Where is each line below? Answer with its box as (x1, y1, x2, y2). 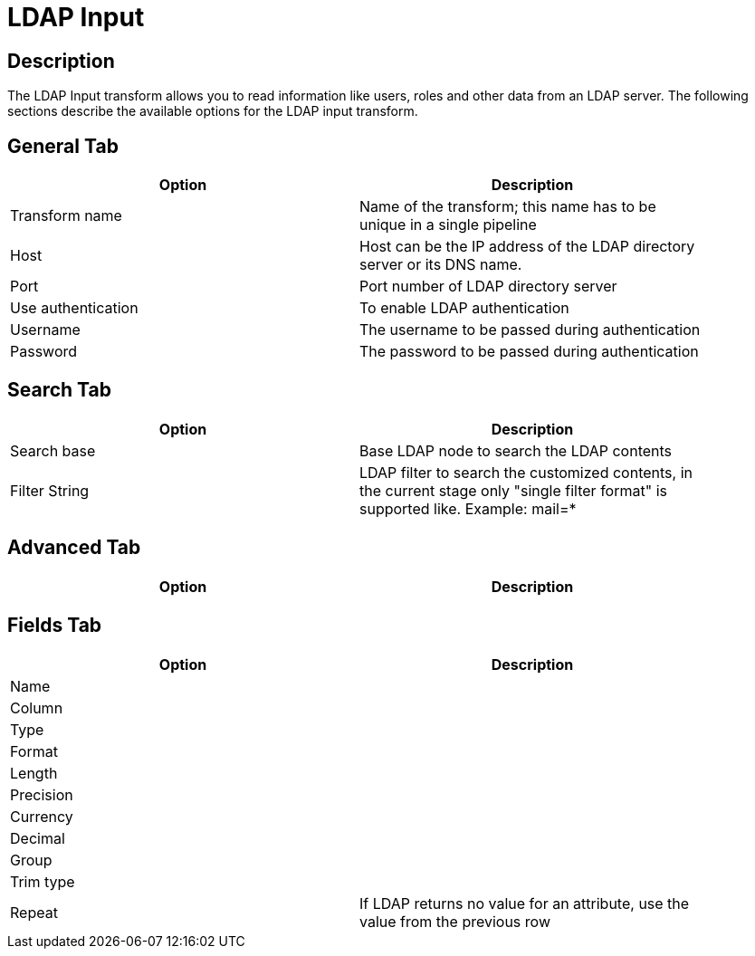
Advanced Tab (7, 536, 141, 559)
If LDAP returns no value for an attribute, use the (359, 894, 690, 913)
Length (10, 763, 58, 782)
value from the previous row (359, 912, 550, 931)
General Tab (7, 134, 119, 158)
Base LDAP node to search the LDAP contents (359, 441, 673, 460)
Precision (10, 785, 73, 804)
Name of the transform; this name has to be (359, 197, 656, 216)
